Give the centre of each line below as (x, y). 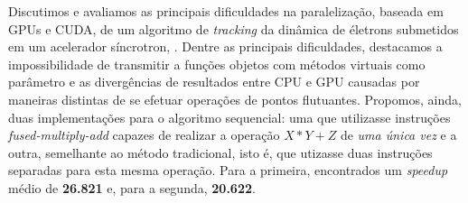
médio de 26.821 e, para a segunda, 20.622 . (132, 187)
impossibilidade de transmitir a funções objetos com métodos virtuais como (217, 64)
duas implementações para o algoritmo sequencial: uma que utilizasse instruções (229, 117)
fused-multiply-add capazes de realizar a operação (144, 135)
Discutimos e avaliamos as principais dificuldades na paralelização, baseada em (226, 11)
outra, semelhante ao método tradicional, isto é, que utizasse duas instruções (220, 152)
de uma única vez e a (398, 135)
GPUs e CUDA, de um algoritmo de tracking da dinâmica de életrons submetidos (234, 28)
